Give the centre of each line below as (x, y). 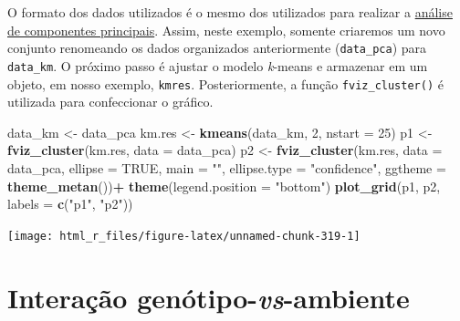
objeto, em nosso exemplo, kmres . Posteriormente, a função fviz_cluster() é (225, 83)
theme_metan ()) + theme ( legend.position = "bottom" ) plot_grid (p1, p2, (224, 186)
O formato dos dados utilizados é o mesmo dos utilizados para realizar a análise (230, 12)
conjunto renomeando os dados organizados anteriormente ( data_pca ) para (217, 48)
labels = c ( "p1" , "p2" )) (70, 204)
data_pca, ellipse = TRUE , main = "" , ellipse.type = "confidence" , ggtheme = (227, 167)
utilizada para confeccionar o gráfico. (110, 102)
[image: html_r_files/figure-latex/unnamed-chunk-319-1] (184, 236)
